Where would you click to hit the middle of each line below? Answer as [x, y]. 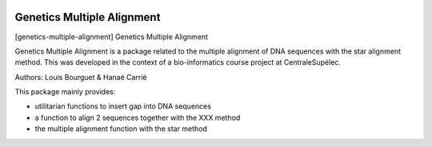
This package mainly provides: [65, 92]
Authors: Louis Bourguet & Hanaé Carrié [81, 77]
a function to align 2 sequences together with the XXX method [138, 117]
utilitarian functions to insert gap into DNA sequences [123, 106]
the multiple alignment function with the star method [121, 129]
